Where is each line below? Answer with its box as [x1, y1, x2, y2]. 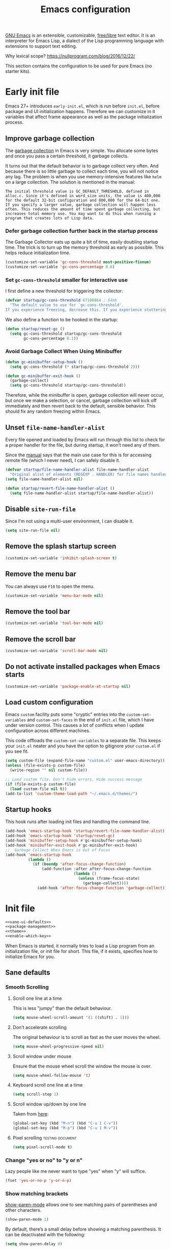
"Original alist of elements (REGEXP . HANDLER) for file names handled [10, 472, 167, 477]
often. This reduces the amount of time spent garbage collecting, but [5, 206, 160, 212]
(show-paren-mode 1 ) [5, 1217, 49, 1222]
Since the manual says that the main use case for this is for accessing [5, 452, 152, 458]
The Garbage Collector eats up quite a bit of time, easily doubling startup [5, 239, 159, 245]
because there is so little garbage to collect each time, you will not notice [5, 168, 159, 174]
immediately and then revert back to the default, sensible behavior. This [5, 403, 156, 409]
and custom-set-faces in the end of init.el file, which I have [27, 717, 154, 723]
